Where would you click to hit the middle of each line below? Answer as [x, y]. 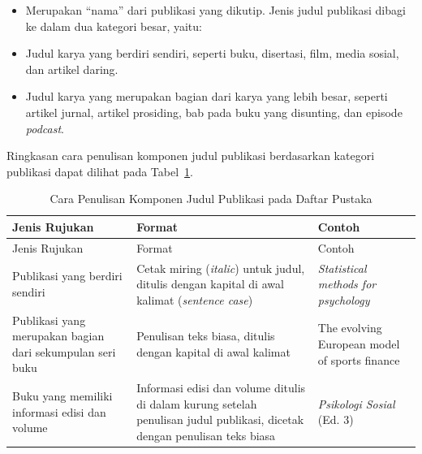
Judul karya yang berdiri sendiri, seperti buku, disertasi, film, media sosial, [212, 53]
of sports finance [359, 359]
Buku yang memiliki [62, 396]
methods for [347, 284]
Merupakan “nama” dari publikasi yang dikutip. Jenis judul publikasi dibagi [215, 10]
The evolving [350, 328]
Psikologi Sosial [356, 403]
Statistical [342, 268]
